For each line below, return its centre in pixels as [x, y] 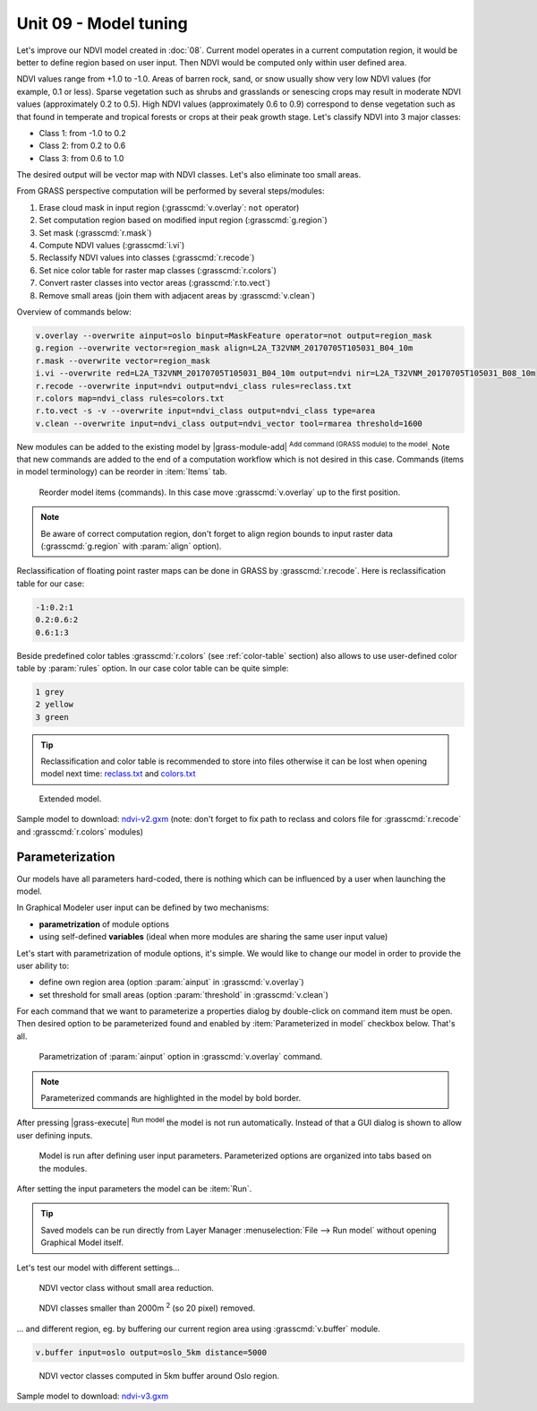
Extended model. [70, 799]
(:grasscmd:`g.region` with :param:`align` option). [131, 546]
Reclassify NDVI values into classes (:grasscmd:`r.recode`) [147, 258]
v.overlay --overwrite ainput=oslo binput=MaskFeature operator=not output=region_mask [234, 335]
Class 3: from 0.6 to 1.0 [81, 158]
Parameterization [66, 857]
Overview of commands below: [74, 312]
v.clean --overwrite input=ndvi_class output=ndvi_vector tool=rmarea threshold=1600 [229, 423]
